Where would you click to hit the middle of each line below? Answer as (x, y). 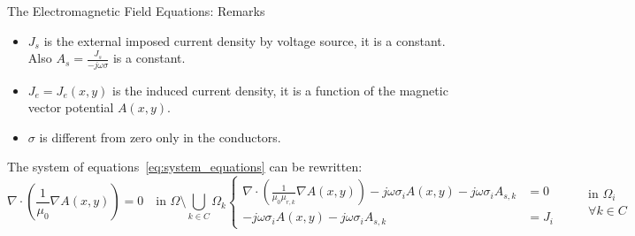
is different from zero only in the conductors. (160, 137)
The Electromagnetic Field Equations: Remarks (136, 11)
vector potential (71, 107)
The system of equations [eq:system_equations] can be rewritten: (185, 167)
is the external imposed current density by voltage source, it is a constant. (245, 40)
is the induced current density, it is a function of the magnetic (280, 90)
